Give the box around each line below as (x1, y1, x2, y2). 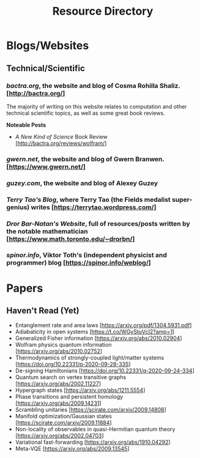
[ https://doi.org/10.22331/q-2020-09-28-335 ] (15, 361, 131, 368)
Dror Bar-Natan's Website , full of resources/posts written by (6, 219, 191, 227)
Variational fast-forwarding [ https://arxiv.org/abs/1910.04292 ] (15, 438, 171, 446)
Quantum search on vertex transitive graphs (15, 374, 127, 381)
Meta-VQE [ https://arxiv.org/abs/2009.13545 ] (15, 445, 130, 452)
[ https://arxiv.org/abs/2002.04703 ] (15, 432, 104, 440)
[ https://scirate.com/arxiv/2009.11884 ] (15, 419, 112, 426)
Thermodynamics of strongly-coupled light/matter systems (15, 354, 165, 361)
